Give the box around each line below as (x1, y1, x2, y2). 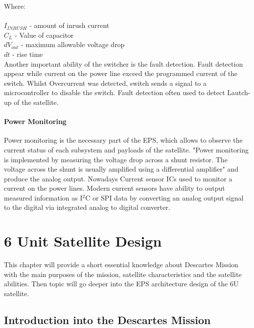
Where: (4, 1, 25, 11)
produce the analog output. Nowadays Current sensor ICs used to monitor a (4, 173, 232, 183)
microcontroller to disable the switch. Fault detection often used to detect (4, 87, 225, 98)
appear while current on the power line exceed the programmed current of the (4, 68, 238, 78)
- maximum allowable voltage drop (21, 39, 125, 50)
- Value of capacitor (15, 29, 74, 40)
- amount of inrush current (29, 20, 110, 30)
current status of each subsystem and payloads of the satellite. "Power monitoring (4, 144, 249, 154)
